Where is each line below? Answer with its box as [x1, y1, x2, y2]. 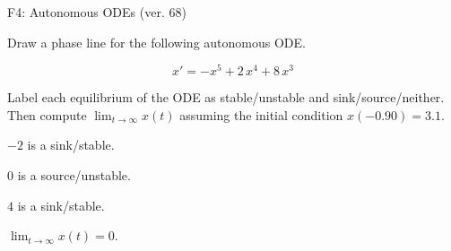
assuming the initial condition [179, 105, 343, 124]
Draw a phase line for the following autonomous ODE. [7, 32, 306, 51]
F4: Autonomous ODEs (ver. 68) [7, 3, 186, 21]
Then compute [7, 105, 87, 124]
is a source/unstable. [17, 166, 131, 185]
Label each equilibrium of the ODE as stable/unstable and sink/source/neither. [7, 88, 445, 107]
